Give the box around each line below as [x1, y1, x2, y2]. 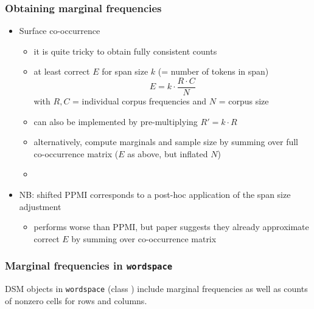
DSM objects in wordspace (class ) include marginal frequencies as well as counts [5, 282, 308, 295]
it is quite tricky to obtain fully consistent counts [33, 44, 217, 57]
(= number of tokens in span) [158, 65, 269, 78]
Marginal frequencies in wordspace [5, 258, 173, 273]
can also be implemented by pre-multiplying [33, 115, 198, 127]
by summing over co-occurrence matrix [71, 232, 217, 245]
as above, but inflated [127, 147, 208, 160]
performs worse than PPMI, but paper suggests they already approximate [33, 220, 309, 233]
